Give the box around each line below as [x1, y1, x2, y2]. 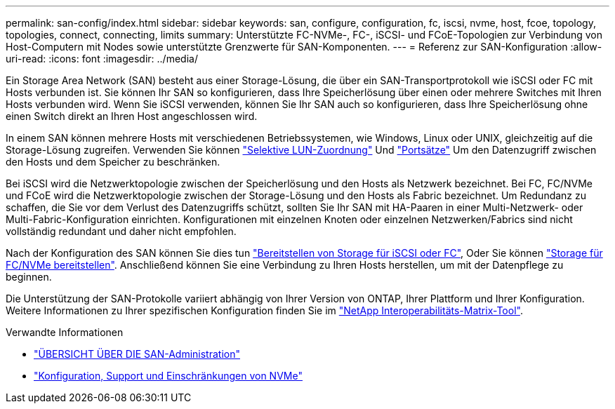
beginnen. [6, 271, 52, 283]
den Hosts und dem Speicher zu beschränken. [6, 156, 220, 168]
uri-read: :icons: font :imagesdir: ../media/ [6, 53, 198, 65]
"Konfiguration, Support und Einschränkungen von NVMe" [34, 370, 303, 382]
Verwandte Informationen [6, 326, 124, 338]
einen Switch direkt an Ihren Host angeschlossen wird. [6, 110, 258, 122]
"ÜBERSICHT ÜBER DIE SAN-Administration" [34, 348, 240, 360]
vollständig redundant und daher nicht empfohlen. [6, 225, 237, 237]
